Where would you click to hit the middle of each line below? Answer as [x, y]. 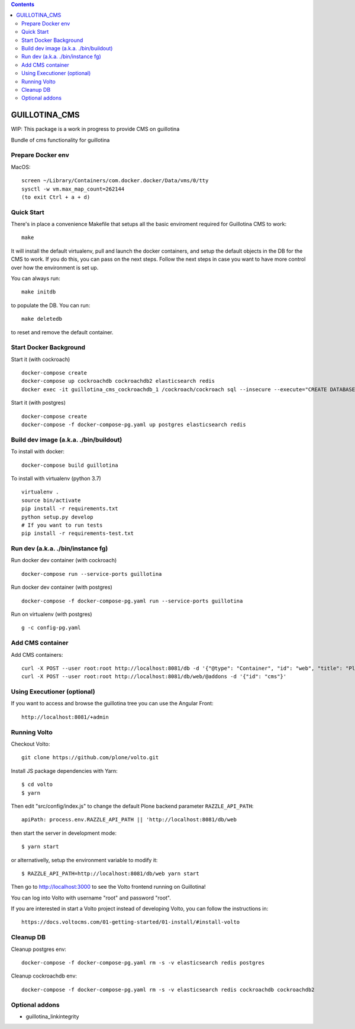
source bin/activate [51, 500]
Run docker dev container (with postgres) [62, 587]
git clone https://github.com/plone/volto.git [90, 758]
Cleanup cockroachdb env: [44, 976]
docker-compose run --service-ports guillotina [92, 574]
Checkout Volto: [30, 744]
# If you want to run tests [62, 525]
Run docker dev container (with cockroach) [64, 560]
